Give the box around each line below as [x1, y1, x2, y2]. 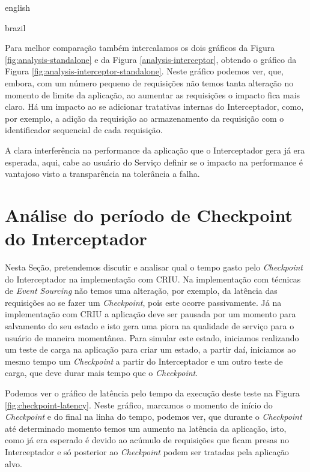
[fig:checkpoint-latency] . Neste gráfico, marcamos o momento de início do [5, 398, 273, 411]
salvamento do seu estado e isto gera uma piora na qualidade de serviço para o [5, 320, 294, 332]
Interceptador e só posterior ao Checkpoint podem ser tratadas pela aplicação [5, 445, 289, 458]
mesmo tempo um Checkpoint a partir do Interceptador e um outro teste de [5, 354, 283, 367]
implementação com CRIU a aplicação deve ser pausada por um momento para [5, 308, 296, 320]
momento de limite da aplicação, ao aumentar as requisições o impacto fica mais [5, 88, 300, 101]
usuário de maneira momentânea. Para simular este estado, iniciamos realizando [5, 331, 299, 344]
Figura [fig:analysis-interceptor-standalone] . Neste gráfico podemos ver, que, [5, 65, 284, 77]
